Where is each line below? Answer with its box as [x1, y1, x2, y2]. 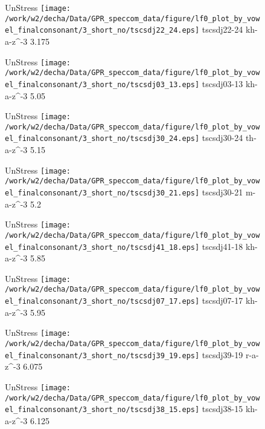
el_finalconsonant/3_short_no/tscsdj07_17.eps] [5, 297, 200, 306]
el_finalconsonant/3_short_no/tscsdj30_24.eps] [5, 134, 200, 143]
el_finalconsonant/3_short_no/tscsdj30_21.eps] [5, 189, 200, 197]
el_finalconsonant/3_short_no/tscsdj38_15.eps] [5, 405, 200, 414]
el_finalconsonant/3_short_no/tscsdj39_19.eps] [5, 351, 200, 360]
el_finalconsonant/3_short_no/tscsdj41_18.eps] [5, 243, 200, 252]
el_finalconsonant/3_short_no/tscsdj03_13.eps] [5, 80, 200, 89]
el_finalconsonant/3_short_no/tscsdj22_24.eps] [5, 26, 200, 35]
